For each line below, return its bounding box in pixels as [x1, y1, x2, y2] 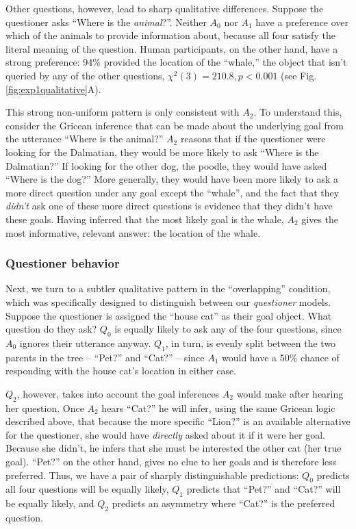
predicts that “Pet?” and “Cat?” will [186, 482, 341, 496]
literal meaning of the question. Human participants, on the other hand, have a [5, 41, 338, 55]
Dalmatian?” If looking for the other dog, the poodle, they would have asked [5, 158, 327, 172]
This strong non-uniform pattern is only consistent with [5, 105, 240, 119]
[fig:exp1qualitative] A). [5, 81, 101, 96]
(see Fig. [281, 68, 317, 82]
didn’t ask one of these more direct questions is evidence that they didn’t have [5, 198, 333, 213]
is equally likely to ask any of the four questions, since [114, 322, 342, 336]
